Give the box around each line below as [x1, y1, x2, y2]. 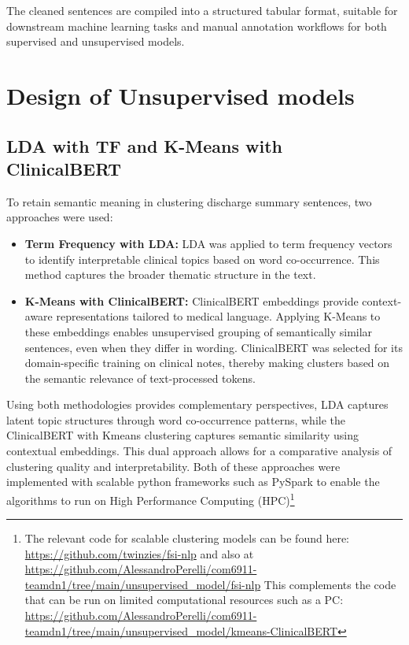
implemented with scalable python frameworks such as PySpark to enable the [6, 473, 380, 490]
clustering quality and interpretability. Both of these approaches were [6, 458, 341, 474]
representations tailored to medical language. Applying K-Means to [56, 308, 381, 324]
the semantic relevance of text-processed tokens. [24, 369, 256, 386]
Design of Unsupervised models [6, 79, 355, 111]
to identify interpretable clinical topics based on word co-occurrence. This [24, 250, 380, 267]
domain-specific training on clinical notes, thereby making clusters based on [24, 354, 390, 371]
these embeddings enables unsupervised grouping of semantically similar [24, 323, 373, 339]
